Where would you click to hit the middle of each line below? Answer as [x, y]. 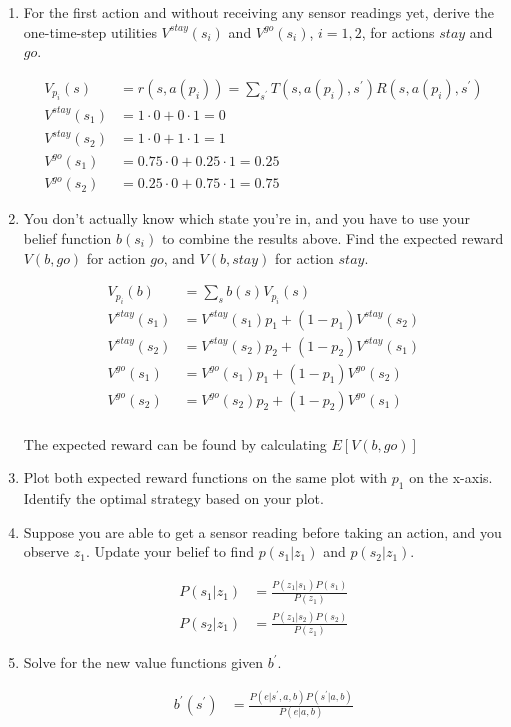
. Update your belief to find [169, 551]
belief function [67, 237]
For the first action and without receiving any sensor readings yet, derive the [258, 12]
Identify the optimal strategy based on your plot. [173, 498]
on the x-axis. [451, 477]
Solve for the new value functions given [143, 662]
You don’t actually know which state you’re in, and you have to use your [247, 218]
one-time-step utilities [90, 31]
